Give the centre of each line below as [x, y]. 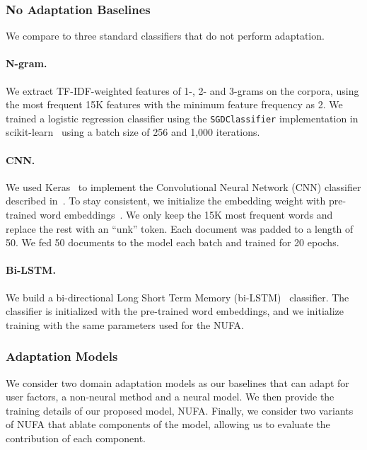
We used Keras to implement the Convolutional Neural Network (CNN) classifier [183, 186]
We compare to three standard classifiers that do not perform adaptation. [165, 36]
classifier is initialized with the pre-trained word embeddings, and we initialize [175, 311]
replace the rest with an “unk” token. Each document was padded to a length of [180, 228]
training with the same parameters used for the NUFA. [125, 324]
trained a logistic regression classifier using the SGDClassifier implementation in [182, 118]
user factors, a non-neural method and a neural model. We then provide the [170, 397]
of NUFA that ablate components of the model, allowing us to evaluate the [168, 424]
